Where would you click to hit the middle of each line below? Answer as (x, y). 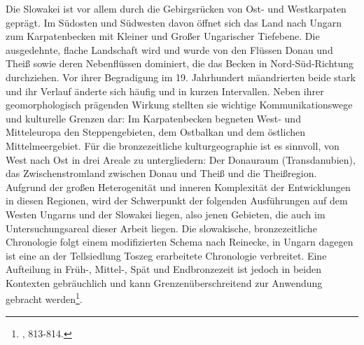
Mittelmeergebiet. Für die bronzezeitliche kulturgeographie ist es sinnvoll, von (173, 145)
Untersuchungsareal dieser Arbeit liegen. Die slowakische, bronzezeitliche (161, 228)
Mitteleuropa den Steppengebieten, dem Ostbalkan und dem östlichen (156, 132)
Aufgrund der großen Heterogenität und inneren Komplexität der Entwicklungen (178, 186)
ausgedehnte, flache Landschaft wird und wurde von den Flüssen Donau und (169, 49)
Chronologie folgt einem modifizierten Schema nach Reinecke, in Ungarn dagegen (180, 242)
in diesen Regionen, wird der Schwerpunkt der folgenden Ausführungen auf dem (177, 200)
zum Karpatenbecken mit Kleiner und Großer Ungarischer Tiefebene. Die (163, 36)
